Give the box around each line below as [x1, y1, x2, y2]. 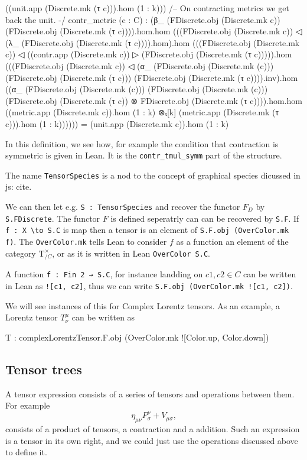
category [5, 247, 36, 259]
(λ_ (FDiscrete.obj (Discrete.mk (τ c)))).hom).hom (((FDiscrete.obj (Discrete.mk [5, 36, 300, 48]
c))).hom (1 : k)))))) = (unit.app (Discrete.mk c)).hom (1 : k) [5, 117, 229, 129]
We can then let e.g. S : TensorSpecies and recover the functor [5, 200, 240, 213]
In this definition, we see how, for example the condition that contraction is [5, 137, 279, 150]
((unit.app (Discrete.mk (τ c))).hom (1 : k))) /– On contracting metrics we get [5, 2, 289, 14]
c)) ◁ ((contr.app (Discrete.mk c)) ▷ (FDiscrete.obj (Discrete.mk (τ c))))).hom [5, 48, 292, 60]
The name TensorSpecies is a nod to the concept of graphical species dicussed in [5, 169, 301, 181]
